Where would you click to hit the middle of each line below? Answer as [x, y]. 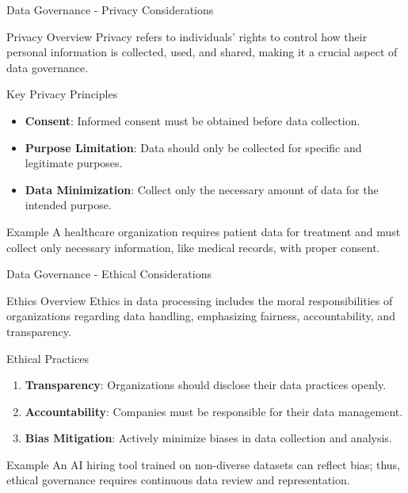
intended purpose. [68, 205]
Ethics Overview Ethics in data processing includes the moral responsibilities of [200, 300]
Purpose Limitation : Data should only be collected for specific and [193, 147]
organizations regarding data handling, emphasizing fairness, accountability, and [201, 316]
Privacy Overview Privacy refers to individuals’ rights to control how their [187, 36]
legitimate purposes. [74, 163]
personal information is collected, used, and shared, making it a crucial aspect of [202, 52]
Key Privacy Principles [62, 94]
